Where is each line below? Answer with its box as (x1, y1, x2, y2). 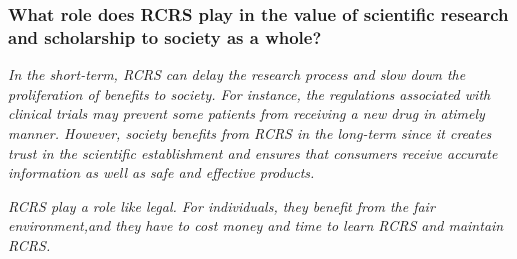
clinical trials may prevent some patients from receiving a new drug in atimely (8, 103, 485, 124)
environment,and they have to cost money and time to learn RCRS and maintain (8, 215, 504, 236)
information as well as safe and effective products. (8, 162, 315, 183)
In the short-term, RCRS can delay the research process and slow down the (8, 64, 466, 85)
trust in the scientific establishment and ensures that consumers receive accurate (8, 142, 498, 163)
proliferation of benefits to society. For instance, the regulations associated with (8, 83, 491, 104)
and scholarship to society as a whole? (8, 24, 322, 49)
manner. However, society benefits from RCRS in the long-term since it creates (8, 122, 492, 143)
